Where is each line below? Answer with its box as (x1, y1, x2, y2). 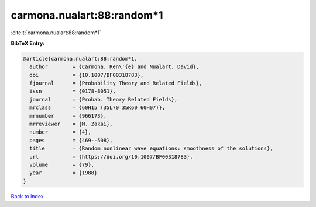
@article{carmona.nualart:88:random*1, (23, 55, 138, 62)
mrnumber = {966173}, (29, 113, 107, 119)
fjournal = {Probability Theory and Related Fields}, (29, 80, 202, 87)
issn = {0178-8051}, (29, 88, 116, 94)
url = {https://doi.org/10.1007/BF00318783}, (29, 153, 193, 160)
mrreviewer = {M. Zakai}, (29, 121, 114, 128)
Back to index (11, 192, 44, 199)
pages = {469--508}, (29, 137, 114, 143)
